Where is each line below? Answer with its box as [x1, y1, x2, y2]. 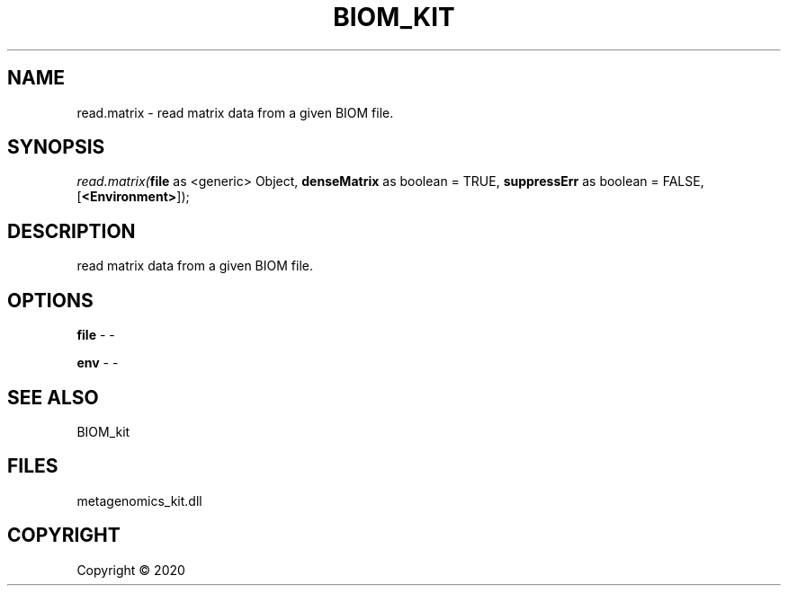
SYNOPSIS [7, 136, 105, 159]
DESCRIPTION [7, 219, 136, 243]
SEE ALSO [7, 385, 99, 409]
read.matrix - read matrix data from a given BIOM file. [76, 104, 394, 120]
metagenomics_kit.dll [76, 492, 202, 509]
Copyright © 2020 [76, 562, 185, 578]
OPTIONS [7, 288, 94, 312]
